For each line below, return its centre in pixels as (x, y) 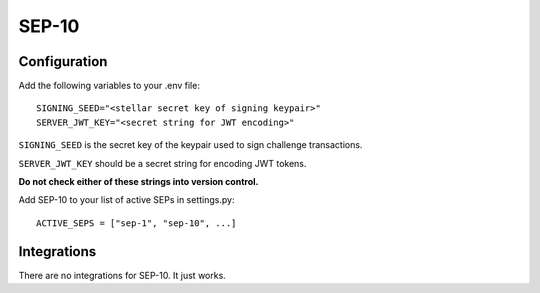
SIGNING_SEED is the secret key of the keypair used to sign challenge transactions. (190, 145)
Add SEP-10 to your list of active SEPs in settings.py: (126, 200)
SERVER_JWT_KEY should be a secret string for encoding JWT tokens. (162, 163)
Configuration (63, 61)
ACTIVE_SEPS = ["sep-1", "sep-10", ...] (136, 223)
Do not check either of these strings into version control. (138, 182)
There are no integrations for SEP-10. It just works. (122, 275)
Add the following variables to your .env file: (109, 86)
